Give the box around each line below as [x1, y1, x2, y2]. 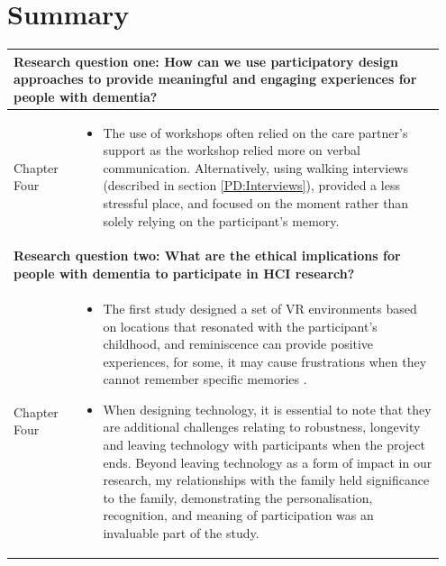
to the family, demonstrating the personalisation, [103, 488, 373, 507]
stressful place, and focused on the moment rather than [103, 194, 409, 213]
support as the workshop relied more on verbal [103, 141, 360, 160]
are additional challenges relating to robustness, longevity [103, 417, 421, 436]
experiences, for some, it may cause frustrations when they [103, 351, 427, 370]
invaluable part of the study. [103, 524, 259, 543]
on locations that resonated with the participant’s [103, 316, 378, 335]
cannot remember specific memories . [103, 370, 307, 388]
